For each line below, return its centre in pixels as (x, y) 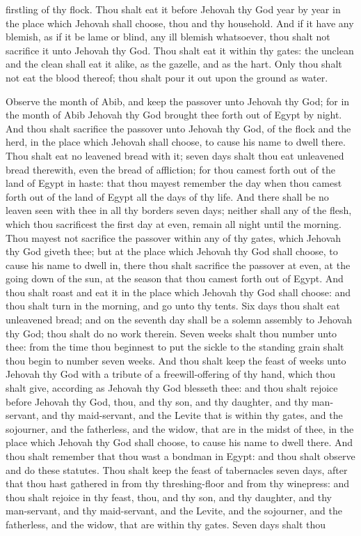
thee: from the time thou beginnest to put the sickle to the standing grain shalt (175, 347)
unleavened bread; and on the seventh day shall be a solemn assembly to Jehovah (179, 320)
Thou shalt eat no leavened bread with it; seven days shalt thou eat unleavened (175, 155)
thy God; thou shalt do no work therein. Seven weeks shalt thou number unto (171, 333)
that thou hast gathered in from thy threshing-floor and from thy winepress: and (178, 483)
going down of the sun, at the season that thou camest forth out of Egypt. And (175, 278)
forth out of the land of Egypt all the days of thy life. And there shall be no (167, 196)
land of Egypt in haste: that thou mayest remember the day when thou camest (174, 183)
